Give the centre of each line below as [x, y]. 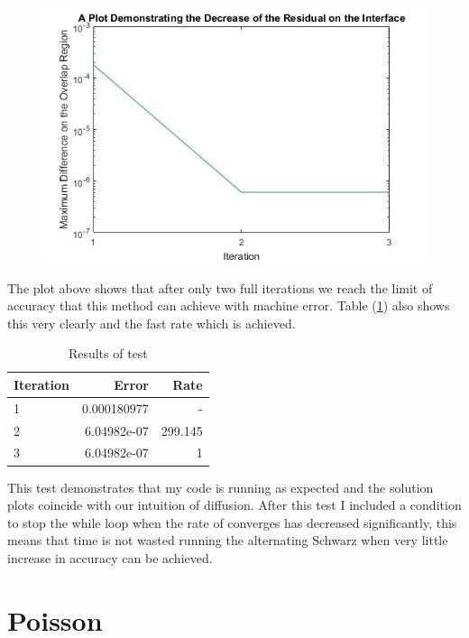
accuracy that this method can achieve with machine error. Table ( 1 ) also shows [229, 305]
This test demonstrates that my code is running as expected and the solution [221, 487]
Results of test [108, 353]
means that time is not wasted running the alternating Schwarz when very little [228, 540]
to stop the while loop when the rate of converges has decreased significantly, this [232, 522]
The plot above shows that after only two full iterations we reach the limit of [220, 287]
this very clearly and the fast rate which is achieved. [152, 323]
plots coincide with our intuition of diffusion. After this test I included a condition [234, 505]
